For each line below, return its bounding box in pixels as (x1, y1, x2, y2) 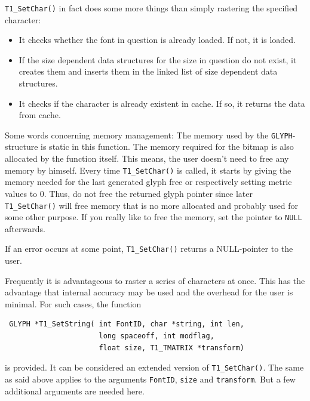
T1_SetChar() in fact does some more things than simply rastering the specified (5, 2, 298, 14)
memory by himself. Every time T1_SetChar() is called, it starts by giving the (5, 164, 291, 176)
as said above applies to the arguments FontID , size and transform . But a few (5, 372, 296, 385)
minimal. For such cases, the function (5, 297, 142, 310)
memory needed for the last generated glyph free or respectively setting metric (5, 175, 292, 188)
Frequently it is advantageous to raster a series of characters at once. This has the (5, 274, 305, 286)
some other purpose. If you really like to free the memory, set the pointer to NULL (5, 211, 302, 223)
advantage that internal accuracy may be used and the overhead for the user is (5, 286, 293, 298)
